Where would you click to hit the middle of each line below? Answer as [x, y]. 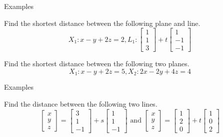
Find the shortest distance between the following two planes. [97, 64]
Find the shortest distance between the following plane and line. [102, 23]
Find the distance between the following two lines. [81, 103]
